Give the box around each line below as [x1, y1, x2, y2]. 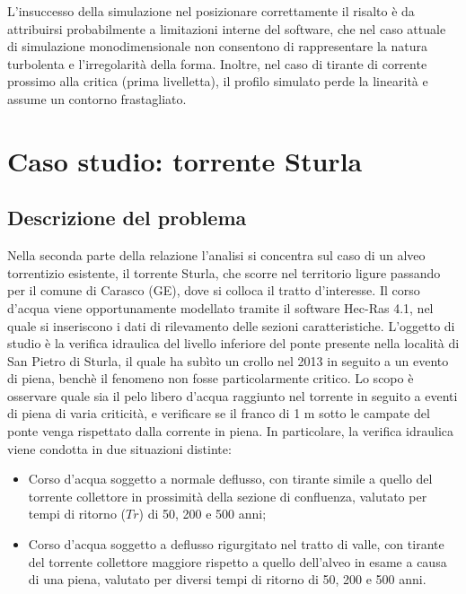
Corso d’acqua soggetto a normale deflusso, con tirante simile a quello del [28, 469, 433, 488]
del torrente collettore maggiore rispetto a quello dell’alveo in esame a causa [28, 552, 447, 571]
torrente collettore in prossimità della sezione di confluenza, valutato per [28, 486, 427, 505]
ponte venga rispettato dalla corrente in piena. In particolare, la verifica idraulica [7, 422, 453, 441]
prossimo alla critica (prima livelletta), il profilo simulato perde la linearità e [7, 72, 428, 91]
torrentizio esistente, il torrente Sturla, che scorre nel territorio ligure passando [7, 263, 441, 282]
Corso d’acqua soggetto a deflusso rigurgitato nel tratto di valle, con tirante [28, 535, 444, 554]
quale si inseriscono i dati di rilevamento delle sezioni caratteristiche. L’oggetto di [7, 316, 455, 335]
